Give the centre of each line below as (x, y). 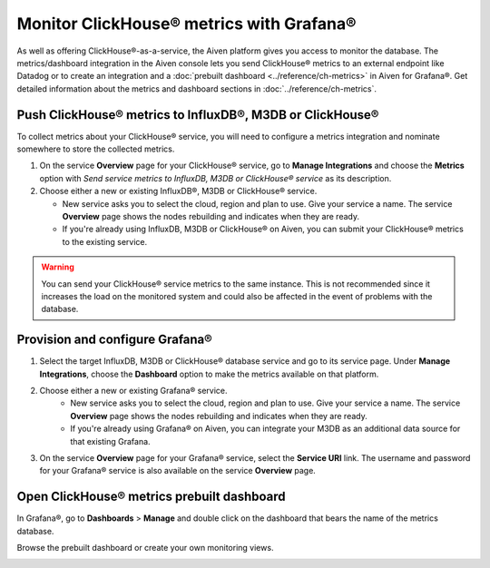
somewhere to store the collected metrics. (96, 149)
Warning (58, 267)
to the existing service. (105, 241)
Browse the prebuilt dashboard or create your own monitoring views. (145, 548)
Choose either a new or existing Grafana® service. (133, 391)
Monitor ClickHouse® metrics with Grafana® (187, 24)
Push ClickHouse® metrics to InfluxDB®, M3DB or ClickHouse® (198, 115)
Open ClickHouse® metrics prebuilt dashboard (151, 497)
